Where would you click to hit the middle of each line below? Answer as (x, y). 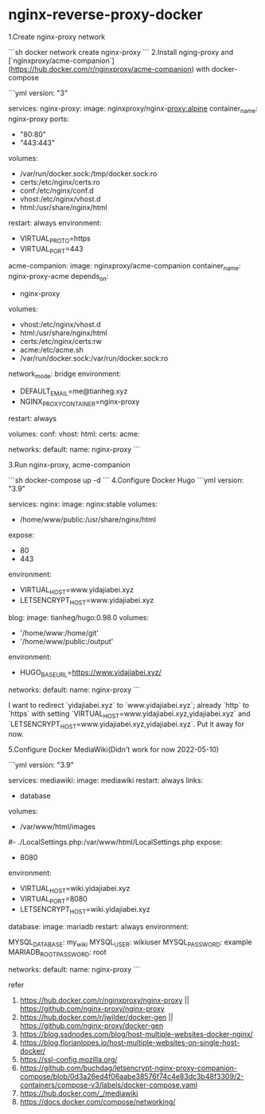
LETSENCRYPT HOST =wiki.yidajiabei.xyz (85, 910)
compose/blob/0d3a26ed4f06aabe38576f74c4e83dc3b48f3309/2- (132, 1077)
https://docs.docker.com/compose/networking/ (97, 1102)
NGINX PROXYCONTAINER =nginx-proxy (80, 402)
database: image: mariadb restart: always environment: (99, 926)
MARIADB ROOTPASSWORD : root (57, 953)
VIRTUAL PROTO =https (55, 239)
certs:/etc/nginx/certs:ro (60, 182)
